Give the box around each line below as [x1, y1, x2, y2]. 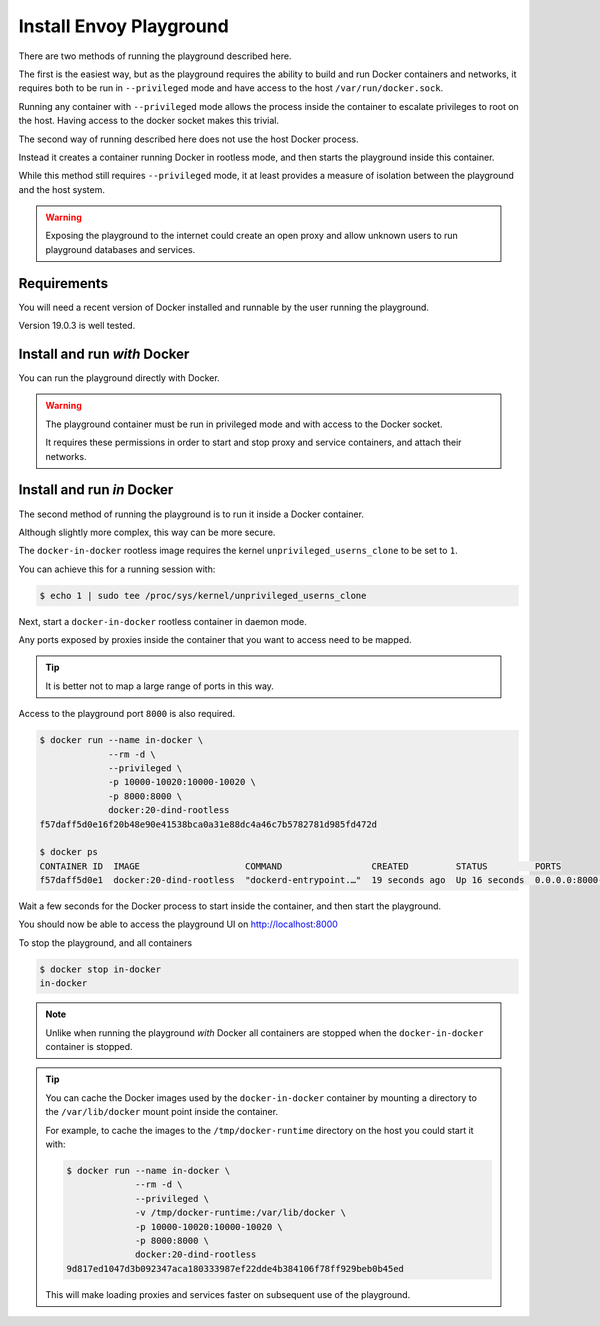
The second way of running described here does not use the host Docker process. [18, 133, 359, 145]
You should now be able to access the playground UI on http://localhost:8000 [18, 918, 339, 930]
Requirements [18, 275, 109, 292]
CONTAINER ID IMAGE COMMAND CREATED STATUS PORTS [39, 860, 562, 872]
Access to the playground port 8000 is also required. [18, 708, 236, 720]
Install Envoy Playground [18, 15, 229, 37]
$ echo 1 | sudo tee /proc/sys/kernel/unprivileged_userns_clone [39, 590, 367, 601]
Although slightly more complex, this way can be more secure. [18, 526, 276, 538]
